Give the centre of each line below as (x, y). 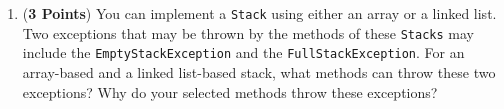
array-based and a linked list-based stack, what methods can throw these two (259, 71)
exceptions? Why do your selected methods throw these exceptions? (230, 91)
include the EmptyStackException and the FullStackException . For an (243, 52)
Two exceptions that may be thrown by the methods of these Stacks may (248, 32)
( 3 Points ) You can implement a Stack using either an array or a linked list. (259, 13)
